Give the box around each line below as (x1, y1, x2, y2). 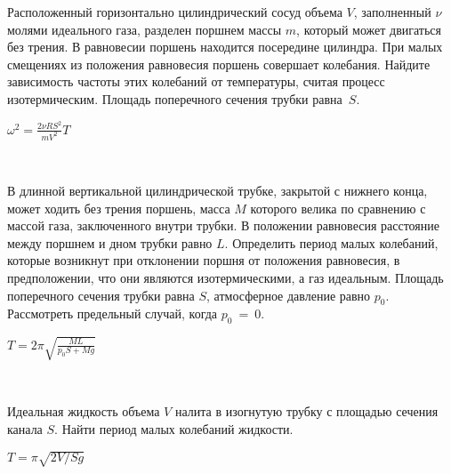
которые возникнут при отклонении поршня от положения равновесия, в (7, 251, 400, 269)
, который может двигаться (296, 20, 442, 38)
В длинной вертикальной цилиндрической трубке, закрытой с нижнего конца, (7, 181, 428, 200)
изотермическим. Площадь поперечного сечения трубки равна (7, 89, 342, 108)
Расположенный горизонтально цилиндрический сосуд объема (7, 3, 342, 20)
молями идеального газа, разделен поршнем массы (7, 20, 282, 38)
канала (7, 420, 43, 438)
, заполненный (353, 3, 431, 20)
